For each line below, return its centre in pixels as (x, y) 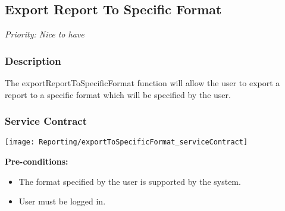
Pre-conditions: (37, 161)
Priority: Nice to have (45, 34)
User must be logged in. (62, 201)
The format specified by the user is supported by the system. (130, 181)
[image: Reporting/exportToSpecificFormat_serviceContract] (126, 142)
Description (33, 60)
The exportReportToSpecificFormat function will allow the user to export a (142, 83)
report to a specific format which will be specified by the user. (118, 94)
